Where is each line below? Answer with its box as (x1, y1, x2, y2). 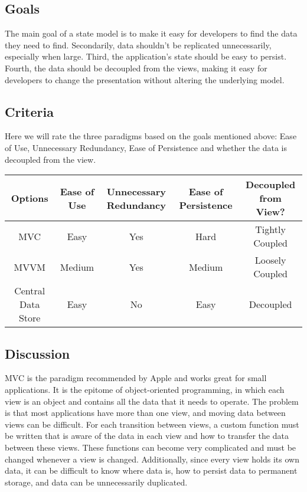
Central (14, 284, 45, 298)
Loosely (254, 253, 286, 267)
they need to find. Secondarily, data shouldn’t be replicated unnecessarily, (5, 38, 272, 51)
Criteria (5, 102, 54, 120)
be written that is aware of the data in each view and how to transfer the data (5, 429, 289, 442)
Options (11, 191, 48, 205)
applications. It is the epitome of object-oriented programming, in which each (5, 383, 285, 395)
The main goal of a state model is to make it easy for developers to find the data (5, 27, 298, 40)
